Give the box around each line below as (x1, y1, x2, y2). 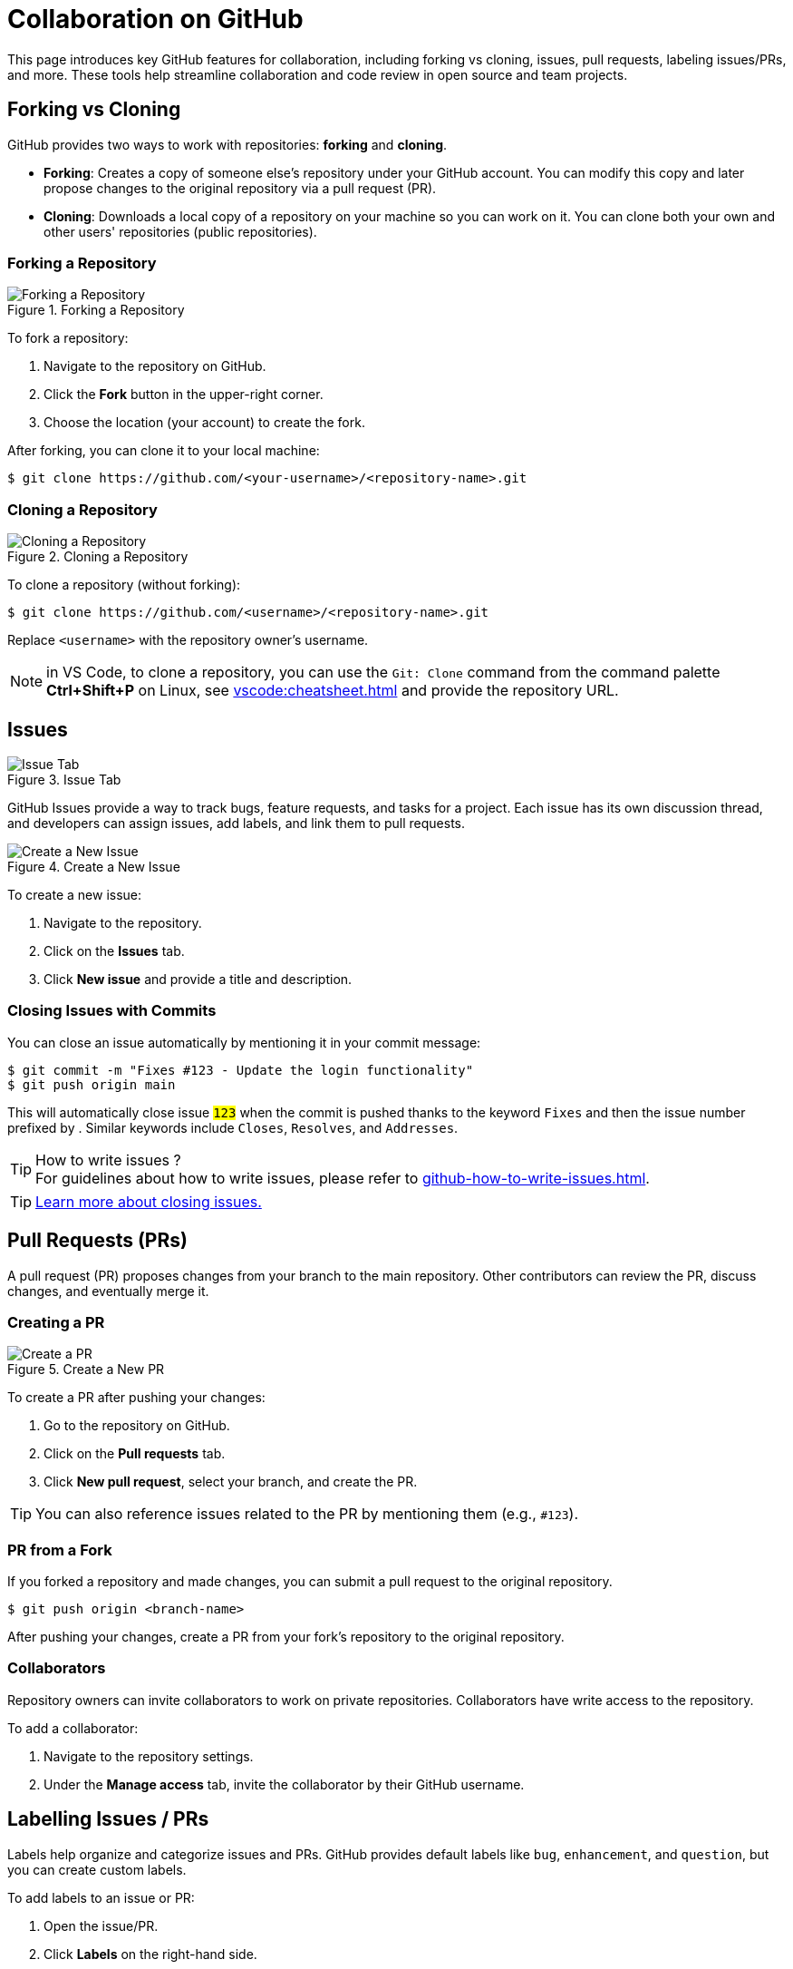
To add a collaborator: (7, 1720, 139, 1736)
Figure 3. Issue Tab (7, 771, 121, 787)
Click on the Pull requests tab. (44, 1446, 226, 1462)
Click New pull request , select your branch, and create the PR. (44, 1474, 418, 1490)
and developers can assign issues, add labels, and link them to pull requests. (7, 814, 466, 831)
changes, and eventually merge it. (7, 1282, 209, 1299)
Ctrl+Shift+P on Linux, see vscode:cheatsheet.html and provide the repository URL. (46, 681, 619, 700)
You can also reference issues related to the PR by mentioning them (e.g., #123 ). (35, 1505, 579, 1524)
